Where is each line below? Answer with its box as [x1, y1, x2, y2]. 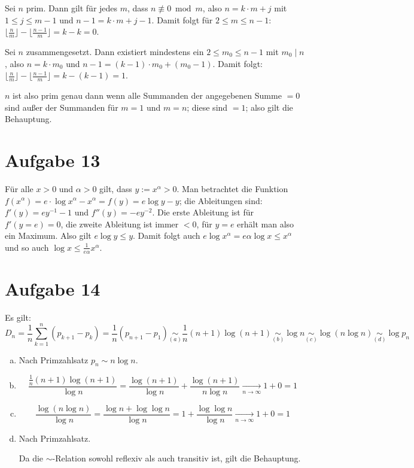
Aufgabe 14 [5, 276, 101, 300]
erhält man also [237, 217, 294, 230]
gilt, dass [99, 182, 132, 195]
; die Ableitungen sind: [179, 194, 263, 206]
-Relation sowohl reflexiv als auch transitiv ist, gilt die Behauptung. [52, 452, 301, 464]
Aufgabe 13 [5, 148, 101, 172]
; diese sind [187, 101, 228, 113]
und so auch [5, 241, 49, 253]
